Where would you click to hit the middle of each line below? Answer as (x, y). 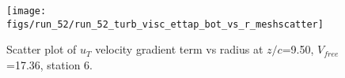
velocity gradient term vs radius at (179, 49)
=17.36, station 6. (49, 64)
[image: (27, 11)
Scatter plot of (42, 49)
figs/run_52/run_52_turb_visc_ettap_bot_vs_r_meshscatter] (165, 24)
